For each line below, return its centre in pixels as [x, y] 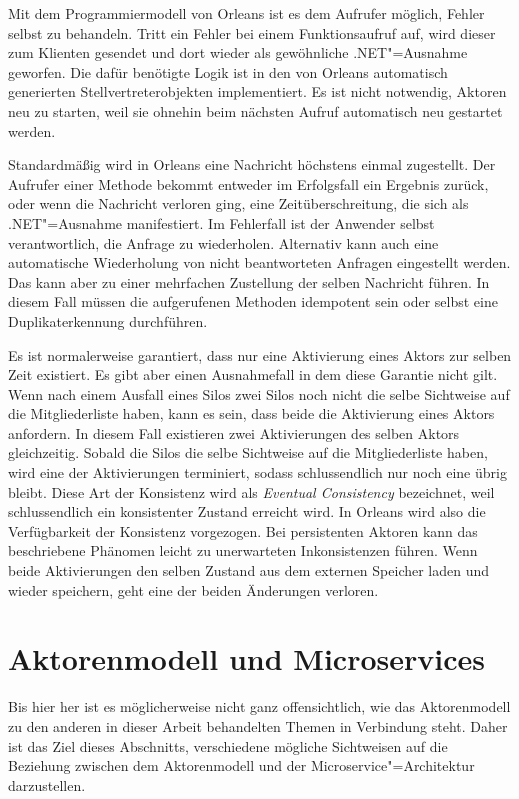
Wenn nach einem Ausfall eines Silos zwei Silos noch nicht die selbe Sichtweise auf [259, 393]
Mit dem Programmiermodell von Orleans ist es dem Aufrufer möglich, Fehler [246, 13]
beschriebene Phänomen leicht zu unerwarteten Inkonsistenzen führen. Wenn [243, 550]
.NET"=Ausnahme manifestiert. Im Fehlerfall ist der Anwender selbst [221, 222]
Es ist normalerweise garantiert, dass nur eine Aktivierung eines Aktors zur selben [260, 354]
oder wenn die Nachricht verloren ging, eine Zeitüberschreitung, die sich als [238, 203]
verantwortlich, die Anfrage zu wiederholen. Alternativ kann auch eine [223, 242]
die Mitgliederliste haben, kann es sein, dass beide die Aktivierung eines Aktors [251, 413]
